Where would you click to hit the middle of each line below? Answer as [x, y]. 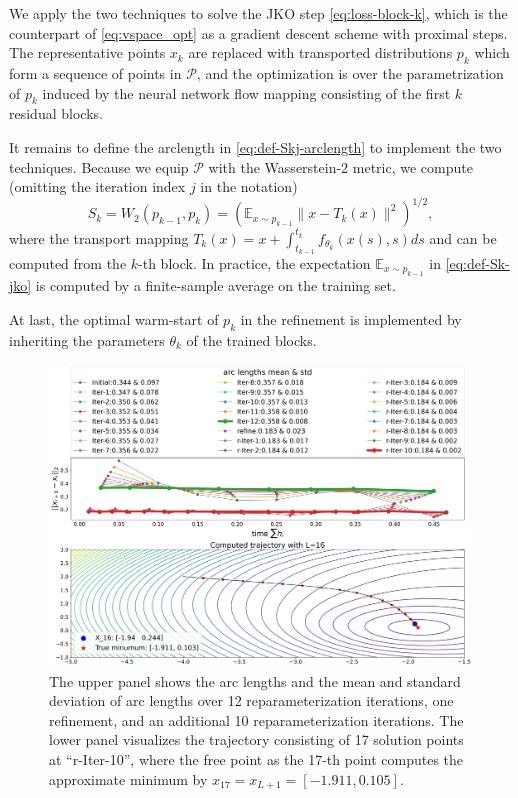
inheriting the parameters [87, 339]
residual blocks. [56, 113]
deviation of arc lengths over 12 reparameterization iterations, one [251, 700]
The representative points [87, 52]
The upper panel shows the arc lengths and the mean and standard [255, 680]
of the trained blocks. [251, 339]
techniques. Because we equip [99, 166]
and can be [463, 237]
